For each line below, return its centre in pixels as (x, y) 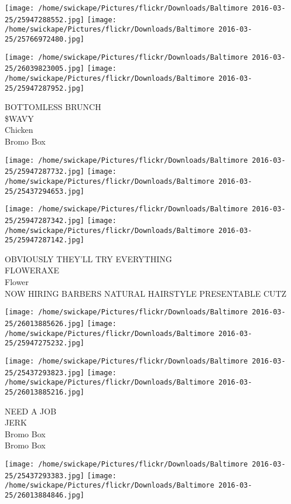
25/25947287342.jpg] (45, 220)
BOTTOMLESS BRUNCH (53, 107)
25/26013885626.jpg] (45, 323)
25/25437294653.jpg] (45, 191)
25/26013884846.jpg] (45, 495)
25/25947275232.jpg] (45, 343)
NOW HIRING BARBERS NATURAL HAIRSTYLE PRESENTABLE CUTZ (146, 293)
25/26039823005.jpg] (45, 69)
